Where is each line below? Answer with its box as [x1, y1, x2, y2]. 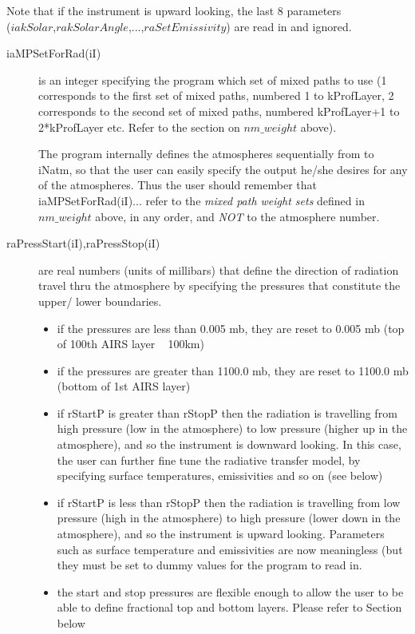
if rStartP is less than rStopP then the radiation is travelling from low [57, 493, 401, 510]
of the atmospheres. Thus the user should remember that [38, 176, 317, 193]
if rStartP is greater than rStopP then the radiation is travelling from [57, 404, 397, 421]
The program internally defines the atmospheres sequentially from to [38, 145, 374, 162]
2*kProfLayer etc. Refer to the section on [38, 118, 240, 135]
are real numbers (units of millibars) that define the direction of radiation [38, 261, 399, 278]
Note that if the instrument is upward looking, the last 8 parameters [6, 2, 342, 18]
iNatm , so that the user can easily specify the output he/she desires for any [38, 160, 408, 177]
